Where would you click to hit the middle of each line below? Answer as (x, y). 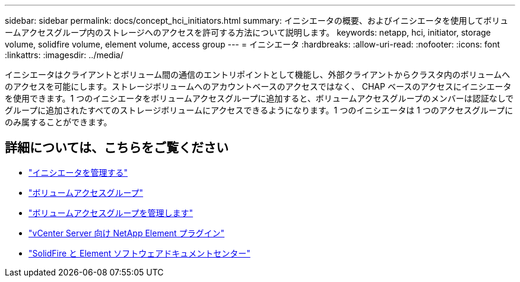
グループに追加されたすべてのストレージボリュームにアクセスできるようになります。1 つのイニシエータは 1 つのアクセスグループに (259, 110)
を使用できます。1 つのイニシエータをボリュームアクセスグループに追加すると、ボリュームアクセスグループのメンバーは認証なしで (259, 98)
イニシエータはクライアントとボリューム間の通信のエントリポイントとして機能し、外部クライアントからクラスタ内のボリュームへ (258, 75)
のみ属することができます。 (58, 122)
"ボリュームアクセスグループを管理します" (111, 213)
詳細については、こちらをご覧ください (117, 148)
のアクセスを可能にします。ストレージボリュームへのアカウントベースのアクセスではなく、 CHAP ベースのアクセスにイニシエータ (258, 86)
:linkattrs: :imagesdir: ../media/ (64, 55)
